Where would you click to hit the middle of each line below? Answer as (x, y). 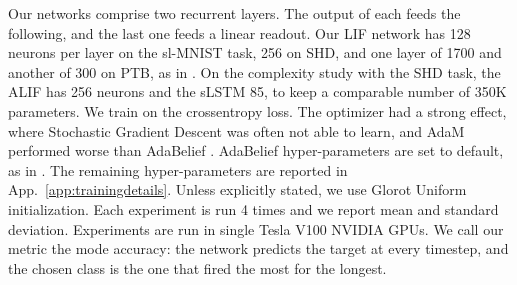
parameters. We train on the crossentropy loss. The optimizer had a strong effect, (257, 110)
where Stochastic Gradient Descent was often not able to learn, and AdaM (236, 130)
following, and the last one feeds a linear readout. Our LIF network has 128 (239, 32)
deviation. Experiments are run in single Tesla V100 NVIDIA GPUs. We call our (256, 228)
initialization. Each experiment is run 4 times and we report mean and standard (253, 208)
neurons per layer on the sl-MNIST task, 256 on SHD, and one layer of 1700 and (255, 52)
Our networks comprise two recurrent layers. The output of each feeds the (234, 13)
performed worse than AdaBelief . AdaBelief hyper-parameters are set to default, (256, 150)
